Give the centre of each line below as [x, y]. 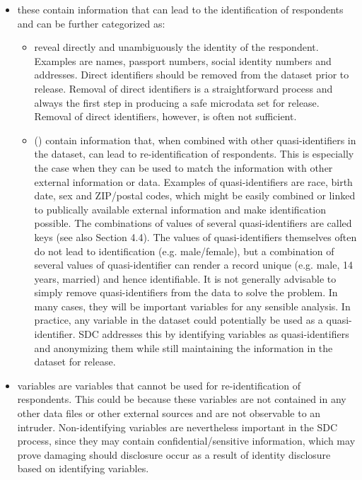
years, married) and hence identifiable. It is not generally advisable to [185, 278]
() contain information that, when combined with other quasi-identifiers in [195, 140]
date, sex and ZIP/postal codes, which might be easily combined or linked [195, 195]
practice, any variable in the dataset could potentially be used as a [179, 320]
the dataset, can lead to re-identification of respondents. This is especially [194, 154]
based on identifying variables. [83, 468]
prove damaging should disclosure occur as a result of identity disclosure [174, 454]
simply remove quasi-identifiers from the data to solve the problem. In [186, 292]
